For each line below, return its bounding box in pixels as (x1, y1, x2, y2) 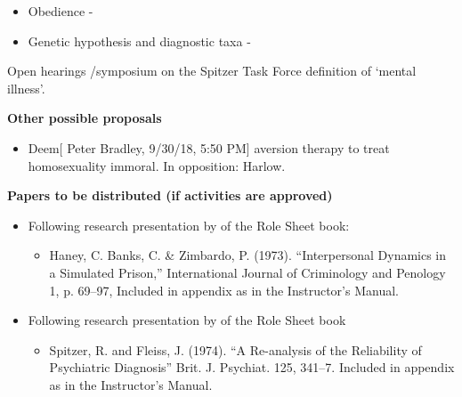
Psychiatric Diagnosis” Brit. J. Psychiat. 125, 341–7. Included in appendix (49, 358, 455, 377)
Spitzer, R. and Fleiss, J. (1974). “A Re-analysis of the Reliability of (49, 340, 422, 359)
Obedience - (28, 2, 93, 20)
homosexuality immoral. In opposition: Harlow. (28, 156, 286, 174)
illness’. (7, 78, 45, 97)
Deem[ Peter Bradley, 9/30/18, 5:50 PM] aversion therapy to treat (28, 138, 390, 157)
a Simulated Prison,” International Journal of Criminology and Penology (49, 263, 446, 281)
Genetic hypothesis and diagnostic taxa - (28, 31, 251, 50)
